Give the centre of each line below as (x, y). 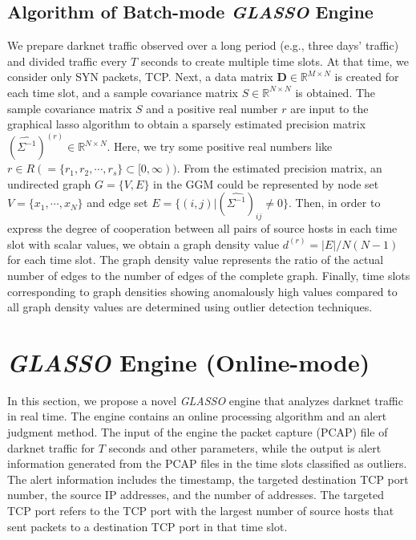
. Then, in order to (334, 203)
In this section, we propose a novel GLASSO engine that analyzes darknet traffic (206, 400)
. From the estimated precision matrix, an (279, 168)
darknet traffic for (51, 447)
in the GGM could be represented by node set (266, 183)
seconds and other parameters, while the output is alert (245, 447)
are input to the (329, 108)
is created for (367, 77)
